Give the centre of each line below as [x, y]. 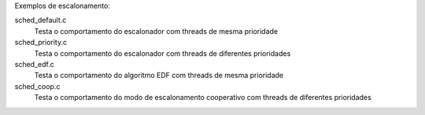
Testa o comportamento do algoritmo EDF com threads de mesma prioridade [159, 76]
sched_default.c [41, 20]
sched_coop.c [37, 86]
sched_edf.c [34, 64]
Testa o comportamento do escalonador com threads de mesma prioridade [156, 31]
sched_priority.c [41, 43]
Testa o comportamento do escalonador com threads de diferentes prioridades [163, 53]
